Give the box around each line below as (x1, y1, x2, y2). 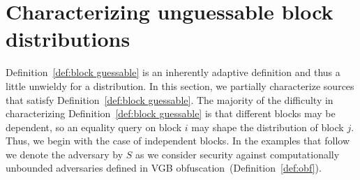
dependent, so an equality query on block (6, 119, 182, 134)
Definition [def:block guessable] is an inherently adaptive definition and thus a (6, 65, 340, 80)
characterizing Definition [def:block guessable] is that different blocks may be (6, 106, 336, 121)
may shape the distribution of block (191, 119, 344, 134)
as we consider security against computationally (135, 147, 340, 161)
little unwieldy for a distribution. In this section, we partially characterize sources (6, 78, 354, 93)
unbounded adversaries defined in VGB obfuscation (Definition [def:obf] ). (6, 160, 322, 175)
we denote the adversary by (6, 147, 123, 161)
